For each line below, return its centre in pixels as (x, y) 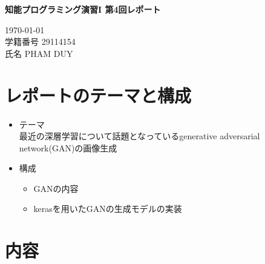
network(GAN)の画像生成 (68, 147)
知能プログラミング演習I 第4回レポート (83, 9)
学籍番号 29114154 (40, 41)
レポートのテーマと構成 (98, 95)
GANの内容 (56, 188)
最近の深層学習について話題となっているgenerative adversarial (139, 136)
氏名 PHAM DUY (39, 53)
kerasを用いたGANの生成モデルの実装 (108, 209)
